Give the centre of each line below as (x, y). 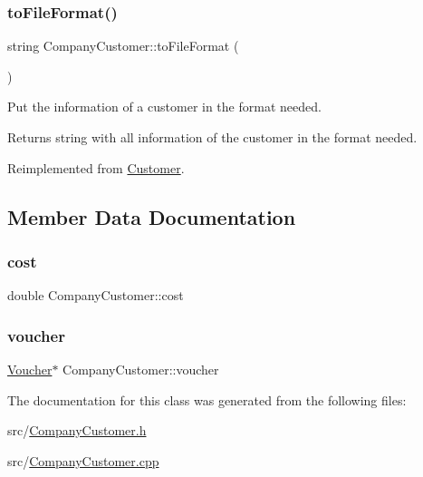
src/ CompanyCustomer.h (77, 430)
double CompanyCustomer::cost (96, 295)
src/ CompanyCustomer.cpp (83, 460)
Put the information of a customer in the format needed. (164, 107)
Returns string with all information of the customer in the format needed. (212, 137)
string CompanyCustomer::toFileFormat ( (123, 46)
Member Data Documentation (152, 216)
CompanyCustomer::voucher (141, 369)
